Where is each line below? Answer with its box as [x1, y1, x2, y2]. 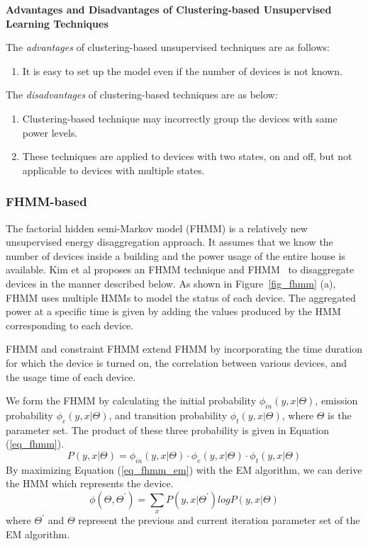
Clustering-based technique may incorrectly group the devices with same [22, 110, 338, 125]
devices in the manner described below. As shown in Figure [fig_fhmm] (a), [6, 275, 336, 290]
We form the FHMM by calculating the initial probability [6, 393, 257, 408]
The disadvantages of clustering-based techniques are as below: [6, 87, 278, 102]
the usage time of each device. [6, 369, 136, 384]
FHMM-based [6, 193, 87, 210]
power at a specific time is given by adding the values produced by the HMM [6, 304, 341, 319]
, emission [315, 393, 358, 408]
